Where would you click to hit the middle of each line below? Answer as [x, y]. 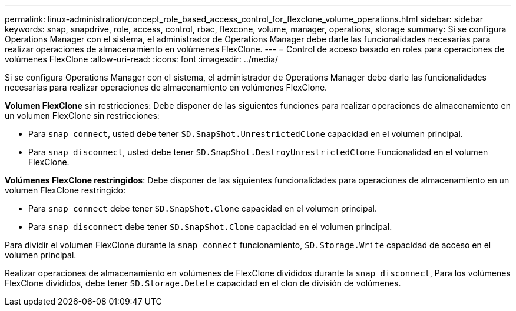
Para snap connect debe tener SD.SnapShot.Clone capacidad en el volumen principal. [203, 208]
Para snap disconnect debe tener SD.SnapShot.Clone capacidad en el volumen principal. [210, 227]
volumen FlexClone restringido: [65, 190]
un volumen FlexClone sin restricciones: [82, 116]
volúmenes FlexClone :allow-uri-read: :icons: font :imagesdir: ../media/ [142, 59]
